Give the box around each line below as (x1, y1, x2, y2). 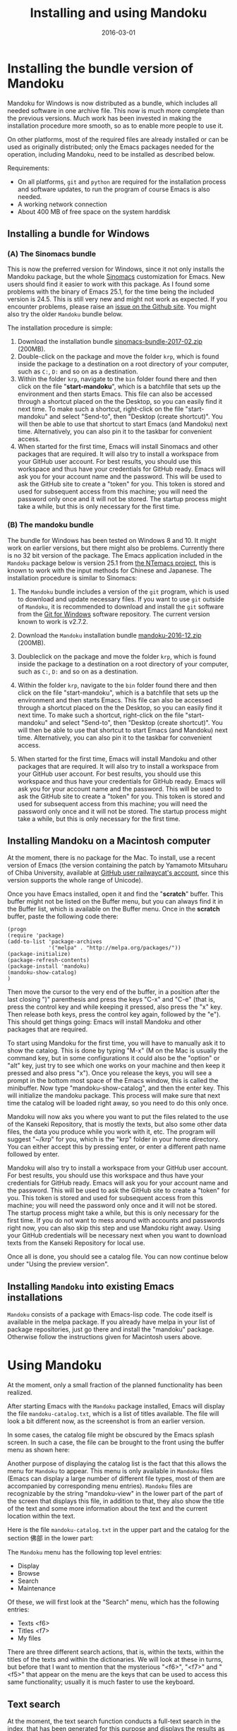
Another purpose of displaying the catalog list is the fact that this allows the (7, 1459, 227, 1468)
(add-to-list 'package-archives (7, 938, 102, 945)
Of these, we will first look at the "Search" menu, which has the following (7, 1598, 220, 1607)
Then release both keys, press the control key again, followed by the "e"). (7, 1010, 221, 1019)
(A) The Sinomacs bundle (7, 249, 97, 258)
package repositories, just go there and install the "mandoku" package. (7, 1325, 214, 1334)
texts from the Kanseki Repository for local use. (7, 1239, 146, 1247)
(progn (7, 926, 27, 933)
